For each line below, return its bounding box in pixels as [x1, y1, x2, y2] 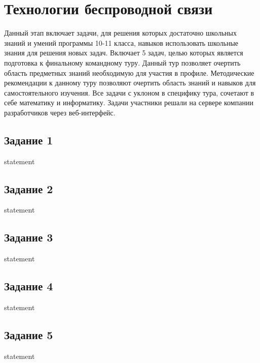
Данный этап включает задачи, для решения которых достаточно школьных [4, 27, 237, 38]
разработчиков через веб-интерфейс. [4, 107, 116, 117]
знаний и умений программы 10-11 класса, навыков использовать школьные [4, 37, 239, 48]
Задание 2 [4, 180, 53, 196]
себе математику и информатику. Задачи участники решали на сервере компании [4, 97, 253, 108]
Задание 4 [4, 278, 53, 294]
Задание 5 [4, 327, 53, 343]
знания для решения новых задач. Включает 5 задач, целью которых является [4, 47, 243, 58]
